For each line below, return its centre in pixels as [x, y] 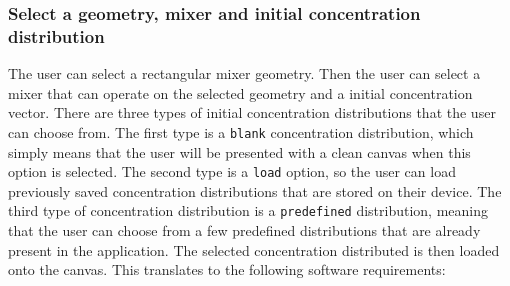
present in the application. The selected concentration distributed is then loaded [254, 249]
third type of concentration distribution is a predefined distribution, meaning [248, 210]
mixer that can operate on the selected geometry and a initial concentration [240, 92]
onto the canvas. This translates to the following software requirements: [227, 269]
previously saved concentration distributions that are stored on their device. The [255, 190]
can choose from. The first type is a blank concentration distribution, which [241, 131]
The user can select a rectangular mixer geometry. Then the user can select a [244, 73]
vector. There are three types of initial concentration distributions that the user [252, 112]
